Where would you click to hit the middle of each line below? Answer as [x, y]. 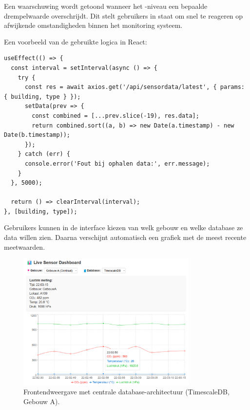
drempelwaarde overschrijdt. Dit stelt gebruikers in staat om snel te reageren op [124, 15]
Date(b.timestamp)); [37, 135]
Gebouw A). [42, 401]
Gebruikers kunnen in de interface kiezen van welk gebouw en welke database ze [124, 227]
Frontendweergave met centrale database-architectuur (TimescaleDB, [126, 392]
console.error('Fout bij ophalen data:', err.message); [117, 163]
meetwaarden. [25, 247]
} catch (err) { [44, 154]
